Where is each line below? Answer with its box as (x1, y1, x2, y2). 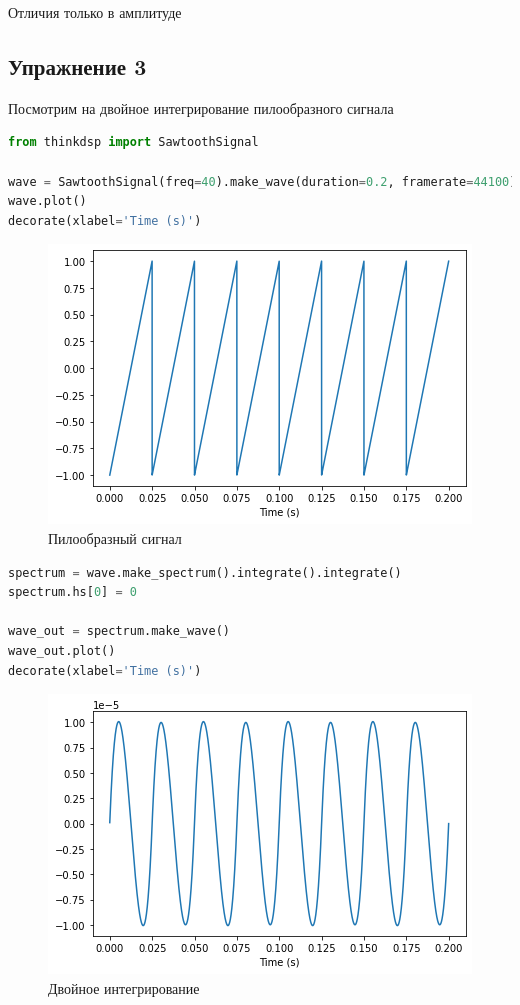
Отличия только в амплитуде (8, 2, 182, 22)
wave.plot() (8, 194, 87, 209)
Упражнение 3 (8, 50, 147, 81)
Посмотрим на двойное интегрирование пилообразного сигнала (8, 97, 394, 118)
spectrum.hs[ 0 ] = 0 (8, 585, 137, 600)
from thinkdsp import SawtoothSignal (8, 135, 259, 150)
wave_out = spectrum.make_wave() (8, 624, 230, 639)
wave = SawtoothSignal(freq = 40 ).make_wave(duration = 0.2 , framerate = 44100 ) (8, 174, 517, 189)
